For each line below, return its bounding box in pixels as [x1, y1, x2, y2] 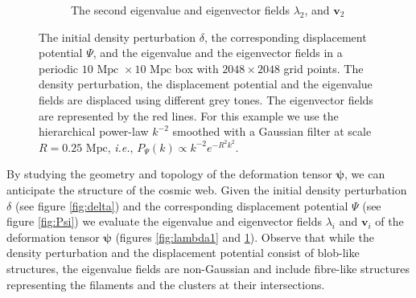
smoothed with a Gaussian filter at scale [172, 123, 372, 140]
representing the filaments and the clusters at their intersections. [6, 276, 325, 292]
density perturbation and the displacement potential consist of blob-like [6, 244, 360, 261]
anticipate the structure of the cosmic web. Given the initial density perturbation [6, 181, 407, 198]
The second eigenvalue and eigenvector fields [71, 2, 290, 18]
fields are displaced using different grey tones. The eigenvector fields [39, 91, 373, 108]
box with [175, 59, 219, 76]
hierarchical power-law [39, 123, 149, 140]
